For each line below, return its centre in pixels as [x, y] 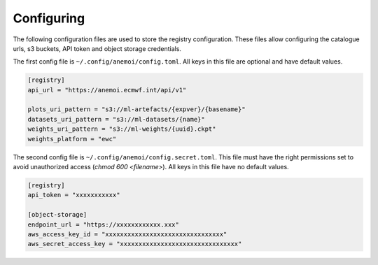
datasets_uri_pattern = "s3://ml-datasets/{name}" [117, 119]
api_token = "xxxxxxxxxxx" [74, 195]
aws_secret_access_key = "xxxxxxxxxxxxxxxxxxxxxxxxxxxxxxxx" [135, 244]
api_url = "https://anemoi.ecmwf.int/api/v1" [107, 90]
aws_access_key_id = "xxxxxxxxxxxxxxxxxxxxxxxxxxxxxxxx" [127, 234]
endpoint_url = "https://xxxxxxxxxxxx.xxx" [104, 224]
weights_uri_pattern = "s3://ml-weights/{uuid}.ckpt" [122, 129]
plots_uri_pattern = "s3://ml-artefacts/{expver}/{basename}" [136, 109]
